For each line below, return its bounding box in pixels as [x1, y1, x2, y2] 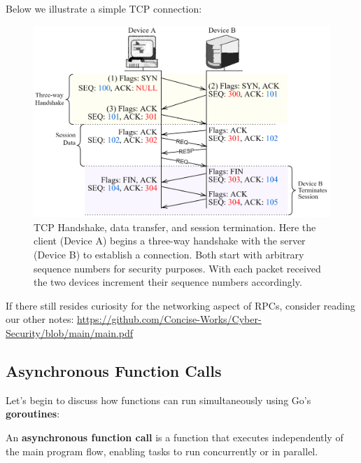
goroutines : [6, 406, 60, 421]
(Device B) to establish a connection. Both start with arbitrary [34, 247, 304, 262]
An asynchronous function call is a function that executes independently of [6, 430, 344, 445]
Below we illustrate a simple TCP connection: [6, 1, 202, 15]
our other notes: [6, 312, 74, 326]
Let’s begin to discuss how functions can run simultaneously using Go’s [6, 392, 311, 407]
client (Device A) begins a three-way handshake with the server [34, 233, 306, 248]
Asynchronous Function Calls [6, 360, 222, 382]
